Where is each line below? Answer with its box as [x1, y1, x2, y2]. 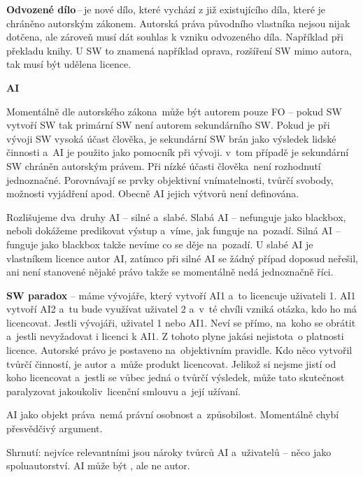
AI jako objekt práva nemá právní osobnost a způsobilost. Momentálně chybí [6, 407, 339, 422]
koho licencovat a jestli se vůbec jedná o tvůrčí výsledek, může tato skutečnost [6, 370, 345, 385]
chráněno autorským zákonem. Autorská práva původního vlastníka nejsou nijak [6, 15, 350, 30]
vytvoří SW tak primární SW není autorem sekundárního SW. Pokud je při [6, 118, 330, 132]
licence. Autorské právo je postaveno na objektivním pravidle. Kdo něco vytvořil [6, 343, 353, 357]
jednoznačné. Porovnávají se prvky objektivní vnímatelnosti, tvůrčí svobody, [6, 172, 334, 187]
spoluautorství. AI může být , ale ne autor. [6, 458, 190, 473]
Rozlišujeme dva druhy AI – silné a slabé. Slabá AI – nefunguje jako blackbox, [6, 209, 346, 224]
